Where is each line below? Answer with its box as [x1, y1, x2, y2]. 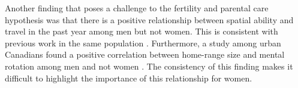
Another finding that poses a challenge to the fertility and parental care [5, 2, 269, 14]
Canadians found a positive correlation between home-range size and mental [5, 48, 285, 61]
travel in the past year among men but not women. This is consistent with [5, 25, 278, 37]
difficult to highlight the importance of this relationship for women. [5, 71, 252, 84]
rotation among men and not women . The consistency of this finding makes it [5, 59, 293, 72]
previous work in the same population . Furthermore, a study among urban [5, 36, 281, 49]
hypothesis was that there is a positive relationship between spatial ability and [5, 13, 294, 26]
